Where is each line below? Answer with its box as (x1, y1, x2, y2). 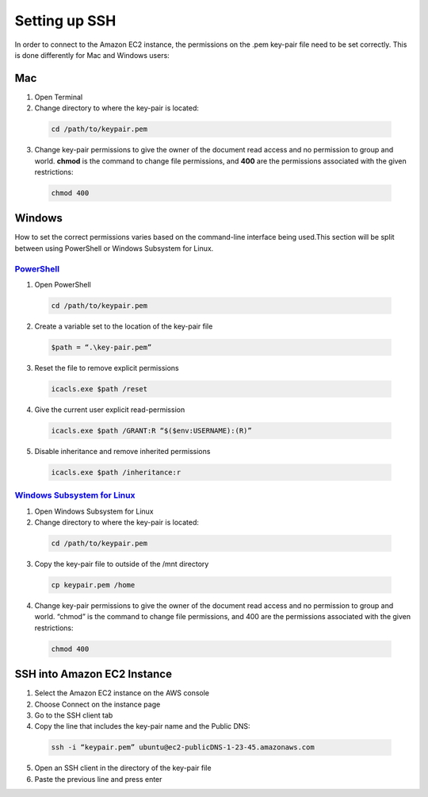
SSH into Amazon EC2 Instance (14, 668, 172, 681)
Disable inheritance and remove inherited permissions (34, 446, 211, 456)
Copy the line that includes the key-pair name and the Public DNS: (34, 722, 250, 731)
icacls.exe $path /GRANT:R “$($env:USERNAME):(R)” (51, 425, 253, 435)
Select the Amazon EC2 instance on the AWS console (34, 688, 210, 698)
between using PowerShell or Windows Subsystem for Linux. (14, 243, 214, 253)
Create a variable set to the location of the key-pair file (34, 321, 213, 331)
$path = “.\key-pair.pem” (51, 342, 152, 352)
